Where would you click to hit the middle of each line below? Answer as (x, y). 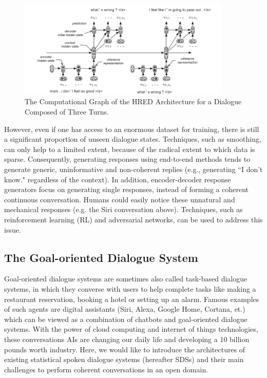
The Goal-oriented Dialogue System (101, 257)
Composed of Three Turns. (67, 112)
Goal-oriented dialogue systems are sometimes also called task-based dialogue (126, 279)
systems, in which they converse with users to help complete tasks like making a (130, 289)
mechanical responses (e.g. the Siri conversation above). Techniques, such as (123, 209)
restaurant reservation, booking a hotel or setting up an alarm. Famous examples (132, 299)
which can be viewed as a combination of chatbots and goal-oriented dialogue (126, 319)
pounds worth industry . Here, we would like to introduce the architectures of (125, 349)
